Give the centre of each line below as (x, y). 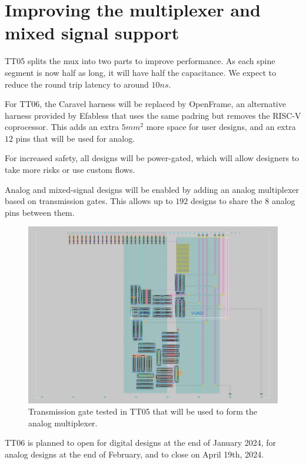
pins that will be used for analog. (75, 138)
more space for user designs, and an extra (221, 127)
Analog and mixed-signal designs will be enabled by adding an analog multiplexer (152, 189)
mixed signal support (92, 33)
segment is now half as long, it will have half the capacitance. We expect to (141, 72)
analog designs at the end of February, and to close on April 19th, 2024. (134, 454)
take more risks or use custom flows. (70, 170)
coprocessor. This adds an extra (62, 127)
